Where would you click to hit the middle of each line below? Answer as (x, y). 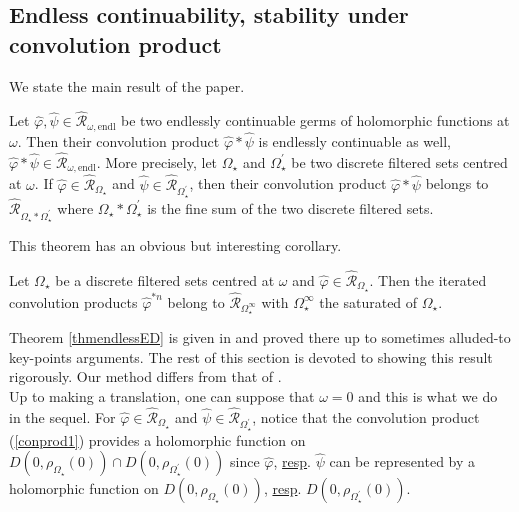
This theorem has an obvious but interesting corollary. (175, 245)
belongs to (457, 183)
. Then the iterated (428, 279)
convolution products (73, 301)
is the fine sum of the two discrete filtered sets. (290, 207)
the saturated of (368, 301)
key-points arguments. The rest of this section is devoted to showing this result (251, 356)
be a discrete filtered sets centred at (165, 279)
